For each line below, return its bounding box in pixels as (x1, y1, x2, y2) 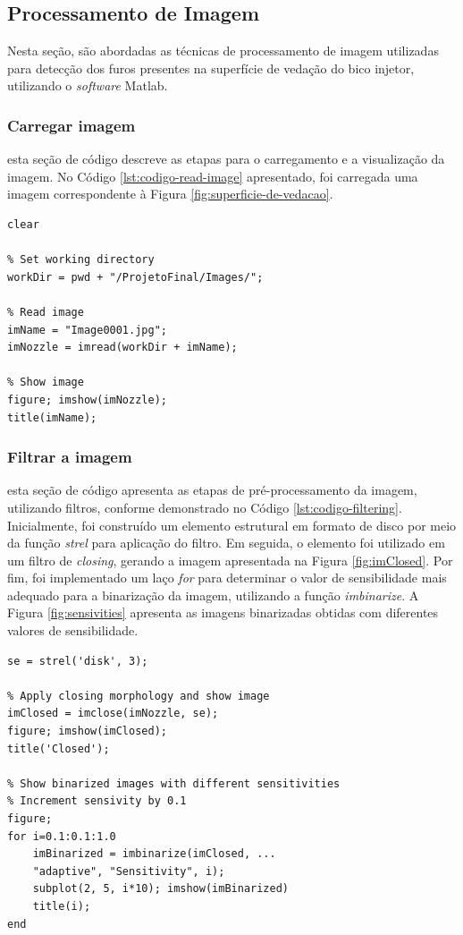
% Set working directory (7, 253, 155, 267)
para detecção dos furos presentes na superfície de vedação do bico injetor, (7, 58, 415, 77)
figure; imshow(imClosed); (7, 725, 167, 738)
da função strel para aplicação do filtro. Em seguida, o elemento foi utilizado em (7, 533, 445, 552)
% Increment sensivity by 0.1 (7, 795, 187, 808)
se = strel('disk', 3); (7, 654, 148, 667)
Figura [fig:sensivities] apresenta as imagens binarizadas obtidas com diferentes (7, 603, 439, 622)
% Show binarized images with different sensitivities (7, 777, 341, 790)
